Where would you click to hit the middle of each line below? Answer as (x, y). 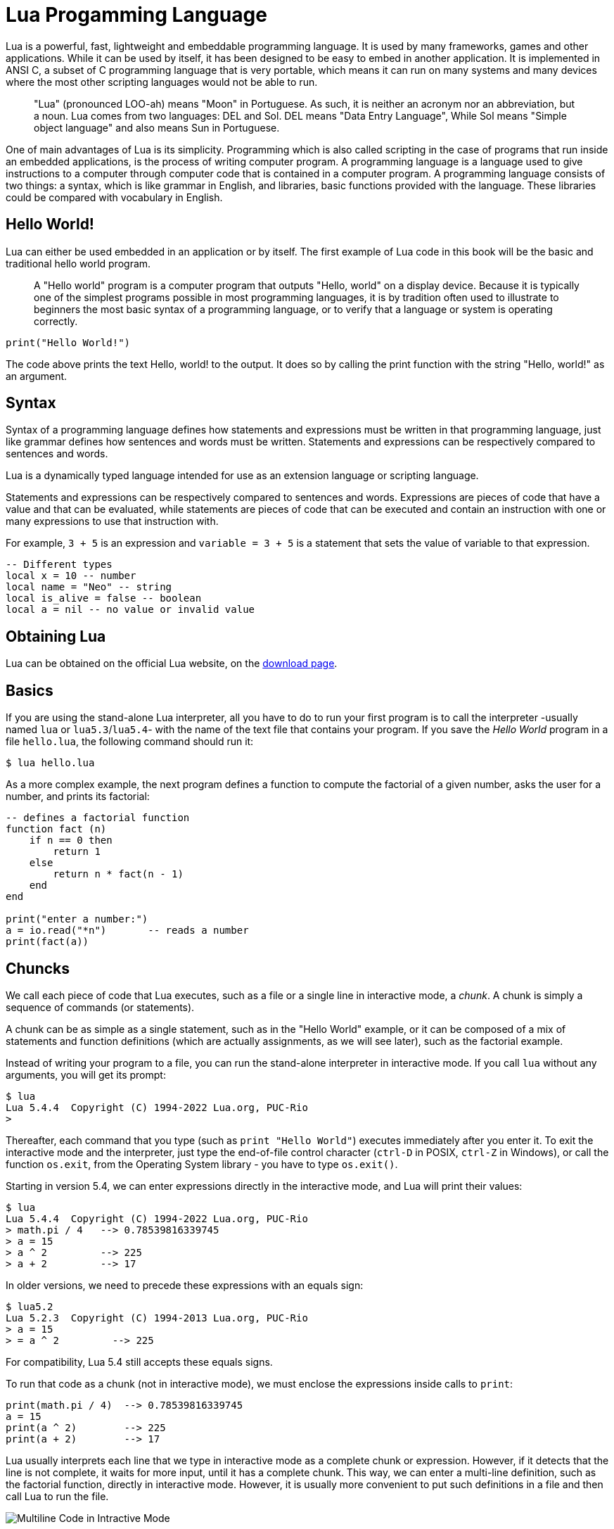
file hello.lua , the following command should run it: (130, 742)
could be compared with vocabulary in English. (114, 197)
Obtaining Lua (56, 636)
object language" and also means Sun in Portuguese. (157, 127)
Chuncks (38, 968)
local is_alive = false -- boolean (104, 598)
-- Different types (59, 565)
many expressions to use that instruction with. (112, 521)
